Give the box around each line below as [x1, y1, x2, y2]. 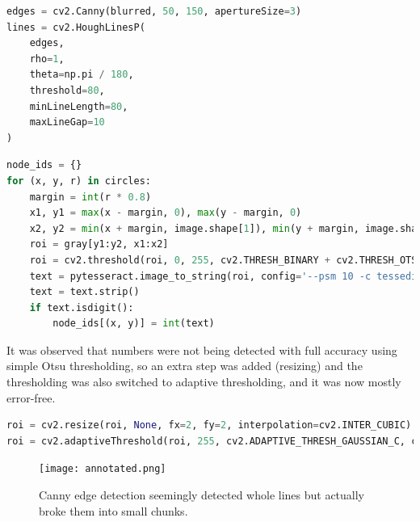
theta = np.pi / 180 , [29, 69, 134, 81]
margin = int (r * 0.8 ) [29, 191, 152, 203]
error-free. [6, 389, 56, 406]
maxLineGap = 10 [29, 116, 105, 128]
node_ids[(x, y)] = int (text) [52, 318, 215, 330]
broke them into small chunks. [39, 502, 188, 519]
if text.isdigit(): [29, 301, 134, 314]
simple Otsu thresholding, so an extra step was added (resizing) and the [6, 357, 363, 374]
